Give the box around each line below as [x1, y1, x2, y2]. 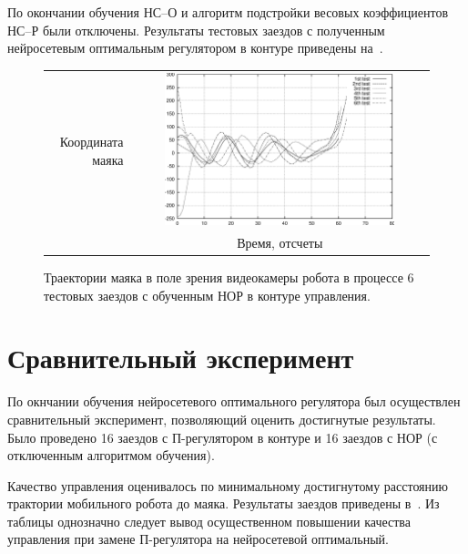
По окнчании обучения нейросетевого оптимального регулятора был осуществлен [7, 392, 461, 411]
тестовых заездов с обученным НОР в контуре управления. [44, 285, 371, 304]
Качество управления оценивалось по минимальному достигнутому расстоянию [7, 476, 449, 495]
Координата [59, 132, 124, 150]
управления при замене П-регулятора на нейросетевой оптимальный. [7, 529, 389, 549]
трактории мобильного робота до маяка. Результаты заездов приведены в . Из [7, 494, 440, 513]
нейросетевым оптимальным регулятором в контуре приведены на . [7, 38, 383, 57]
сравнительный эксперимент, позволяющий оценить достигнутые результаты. [7, 409, 436, 428]
